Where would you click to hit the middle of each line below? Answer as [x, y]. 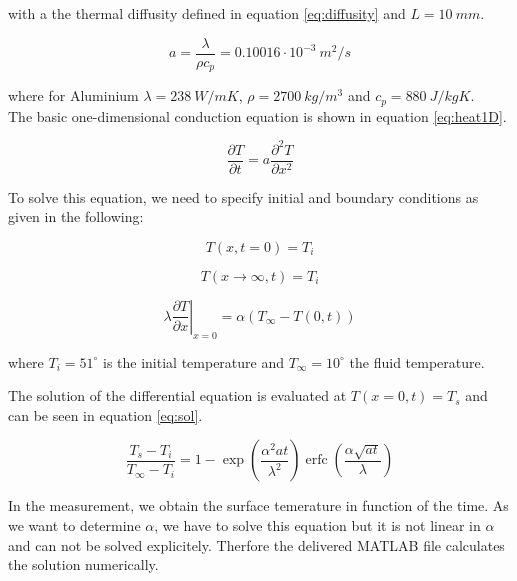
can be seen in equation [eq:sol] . [105, 414]
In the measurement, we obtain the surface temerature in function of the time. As [258, 505]
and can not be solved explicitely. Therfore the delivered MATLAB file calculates [256, 544]
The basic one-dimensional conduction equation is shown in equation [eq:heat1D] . [257, 115]
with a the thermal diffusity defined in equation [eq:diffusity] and [207, 13]
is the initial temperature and [193, 361]
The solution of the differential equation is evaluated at [177, 395]
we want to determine [74, 525]
